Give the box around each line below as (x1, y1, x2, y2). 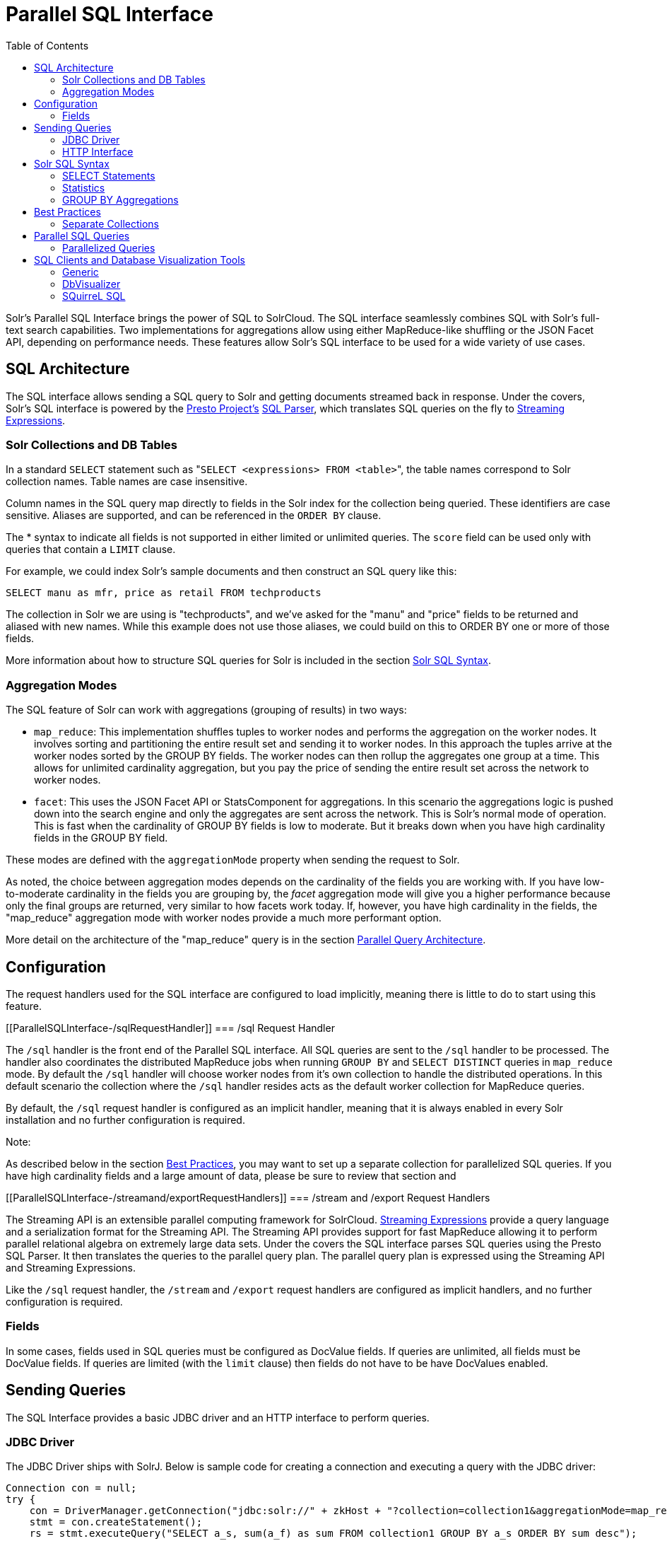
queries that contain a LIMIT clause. (6, 543, 176, 556)
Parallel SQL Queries (34, 229, 130, 242)
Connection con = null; (6, 1482, 137, 1494)
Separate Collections (62, 217, 159, 230)
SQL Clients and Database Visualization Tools (34, 253, 245, 266)
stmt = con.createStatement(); (29, 1516, 203, 1528)
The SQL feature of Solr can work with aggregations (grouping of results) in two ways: (6, 704, 407, 716)
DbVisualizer (62, 277, 121, 290)
